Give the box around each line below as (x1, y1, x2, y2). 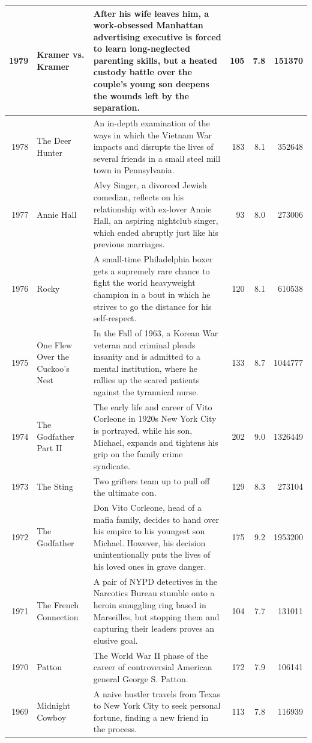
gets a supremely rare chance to (93, 264, 210, 277)
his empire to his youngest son (93, 525, 205, 537)
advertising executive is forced (93, 30, 221, 43)
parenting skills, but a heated (93, 54, 217, 66)
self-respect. (93, 312, 137, 324)
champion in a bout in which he (93, 288, 211, 300)
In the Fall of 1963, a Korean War (93, 326, 218, 339)
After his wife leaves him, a (93, 7, 209, 19)
